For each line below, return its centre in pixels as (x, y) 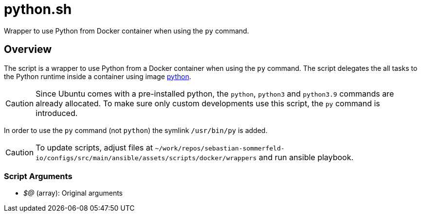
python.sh (38, 9)
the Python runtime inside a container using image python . (98, 76)
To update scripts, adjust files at (94, 147)
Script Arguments (38, 176)
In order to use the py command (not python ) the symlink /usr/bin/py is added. (136, 130)
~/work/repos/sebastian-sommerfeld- (220, 148)
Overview (28, 50)
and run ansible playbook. (306, 157)
